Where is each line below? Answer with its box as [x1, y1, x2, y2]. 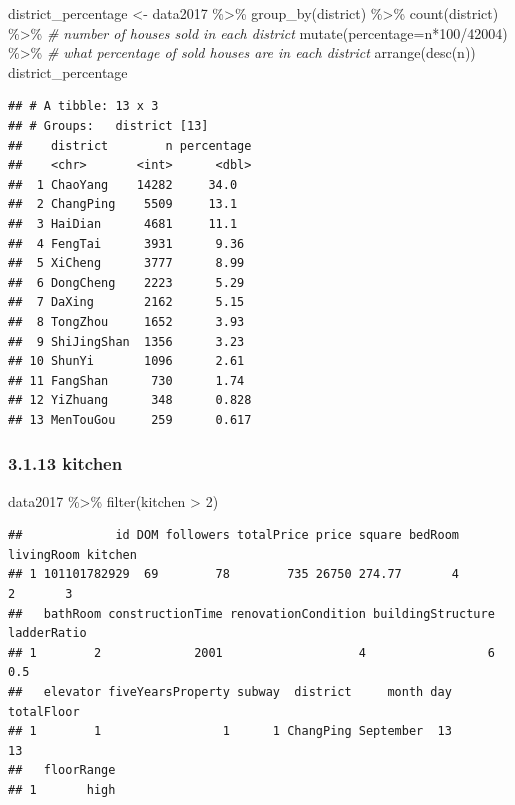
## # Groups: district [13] [8, 118, 209, 133]
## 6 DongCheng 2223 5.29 [8, 275, 245, 290]
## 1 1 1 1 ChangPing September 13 [8, 724, 452, 739]
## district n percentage [8, 138, 252, 153]
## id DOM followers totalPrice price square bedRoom [8, 528, 460, 543]
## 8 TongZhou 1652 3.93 [8, 314, 245, 329]
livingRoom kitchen [8, 547, 137, 562]
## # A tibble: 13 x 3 [8, 99, 159, 114]
